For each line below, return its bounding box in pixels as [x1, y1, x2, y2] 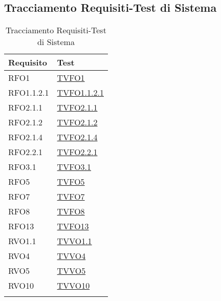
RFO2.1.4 [8, 131, 43, 143]
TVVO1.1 [57, 235, 92, 247]
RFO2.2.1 [8, 146, 43, 158]
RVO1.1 [8, 235, 36, 247]
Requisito [8, 56, 48, 69]
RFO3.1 [8, 161, 36, 173]
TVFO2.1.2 [57, 116, 98, 128]
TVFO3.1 [57, 161, 92, 173]
